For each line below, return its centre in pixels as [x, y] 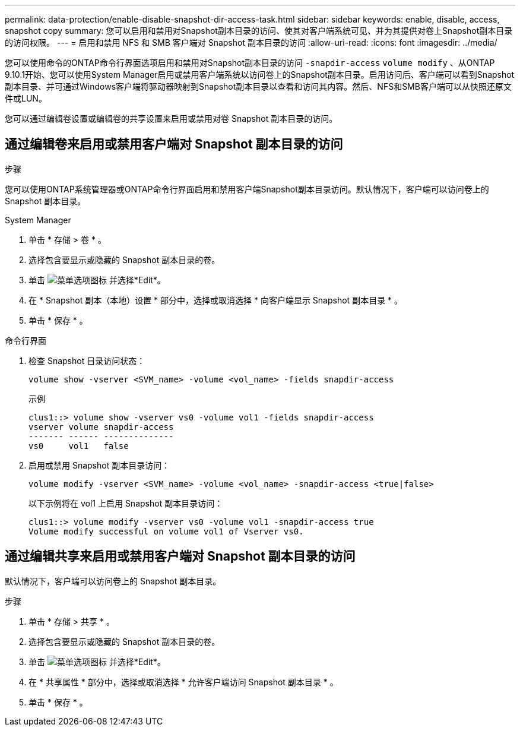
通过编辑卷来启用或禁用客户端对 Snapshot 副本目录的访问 [174, 144]
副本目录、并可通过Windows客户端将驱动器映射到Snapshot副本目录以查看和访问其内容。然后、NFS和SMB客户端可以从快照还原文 [258, 86]
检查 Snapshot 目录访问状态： [87, 360]
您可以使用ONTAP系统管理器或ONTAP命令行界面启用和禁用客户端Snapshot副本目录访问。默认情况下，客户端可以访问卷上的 [247, 189]
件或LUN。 [26, 98]
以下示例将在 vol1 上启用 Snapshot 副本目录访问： [126, 503]
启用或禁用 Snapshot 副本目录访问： [99, 465]
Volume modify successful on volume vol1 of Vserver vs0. [166, 531]
